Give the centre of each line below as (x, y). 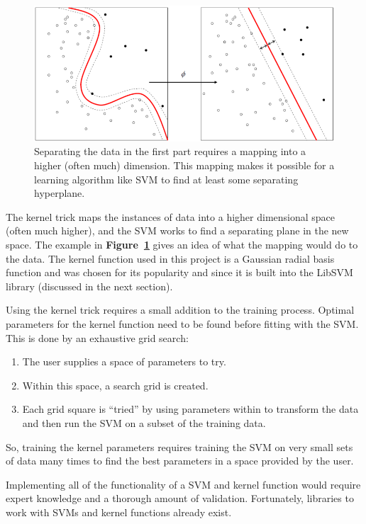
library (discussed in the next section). (89, 286)
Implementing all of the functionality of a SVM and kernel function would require (183, 484)
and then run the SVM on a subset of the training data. (144, 422)
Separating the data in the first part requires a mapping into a (170, 151)
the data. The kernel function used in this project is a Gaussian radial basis (170, 258)
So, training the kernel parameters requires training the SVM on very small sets (179, 446)
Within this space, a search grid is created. (115, 385)
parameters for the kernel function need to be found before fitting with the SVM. (182, 323)
